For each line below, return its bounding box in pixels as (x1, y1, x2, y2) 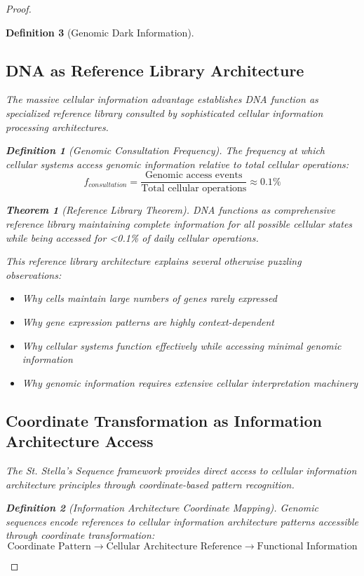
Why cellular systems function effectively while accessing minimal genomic (22, 338, 342, 352)
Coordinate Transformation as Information (6, 409, 323, 431)
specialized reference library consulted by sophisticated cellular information (6, 105, 323, 120)
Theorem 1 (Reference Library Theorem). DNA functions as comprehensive (6, 203, 335, 217)
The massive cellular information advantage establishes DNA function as (6, 92, 318, 107)
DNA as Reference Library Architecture (6, 59, 304, 81)
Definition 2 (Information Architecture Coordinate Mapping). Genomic (6, 500, 318, 515)
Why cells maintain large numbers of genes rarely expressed (22, 291, 277, 306)
